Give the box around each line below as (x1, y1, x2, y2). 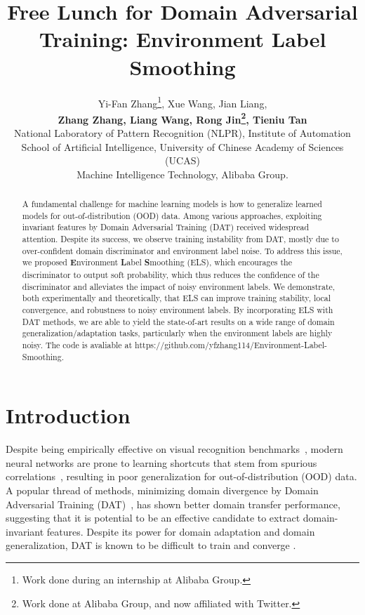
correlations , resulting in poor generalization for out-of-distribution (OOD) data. (6, 469, 357, 484)
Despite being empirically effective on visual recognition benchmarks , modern (6, 442, 343, 456)
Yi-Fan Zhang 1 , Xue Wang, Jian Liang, (98, 93, 267, 110)
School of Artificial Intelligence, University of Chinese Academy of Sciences (21, 139, 344, 154)
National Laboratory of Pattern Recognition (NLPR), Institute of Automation (14, 126, 351, 140)
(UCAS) (165, 153, 200, 168)
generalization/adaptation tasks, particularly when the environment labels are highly (22, 327, 333, 339)
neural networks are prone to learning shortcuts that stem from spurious (6, 455, 317, 470)
